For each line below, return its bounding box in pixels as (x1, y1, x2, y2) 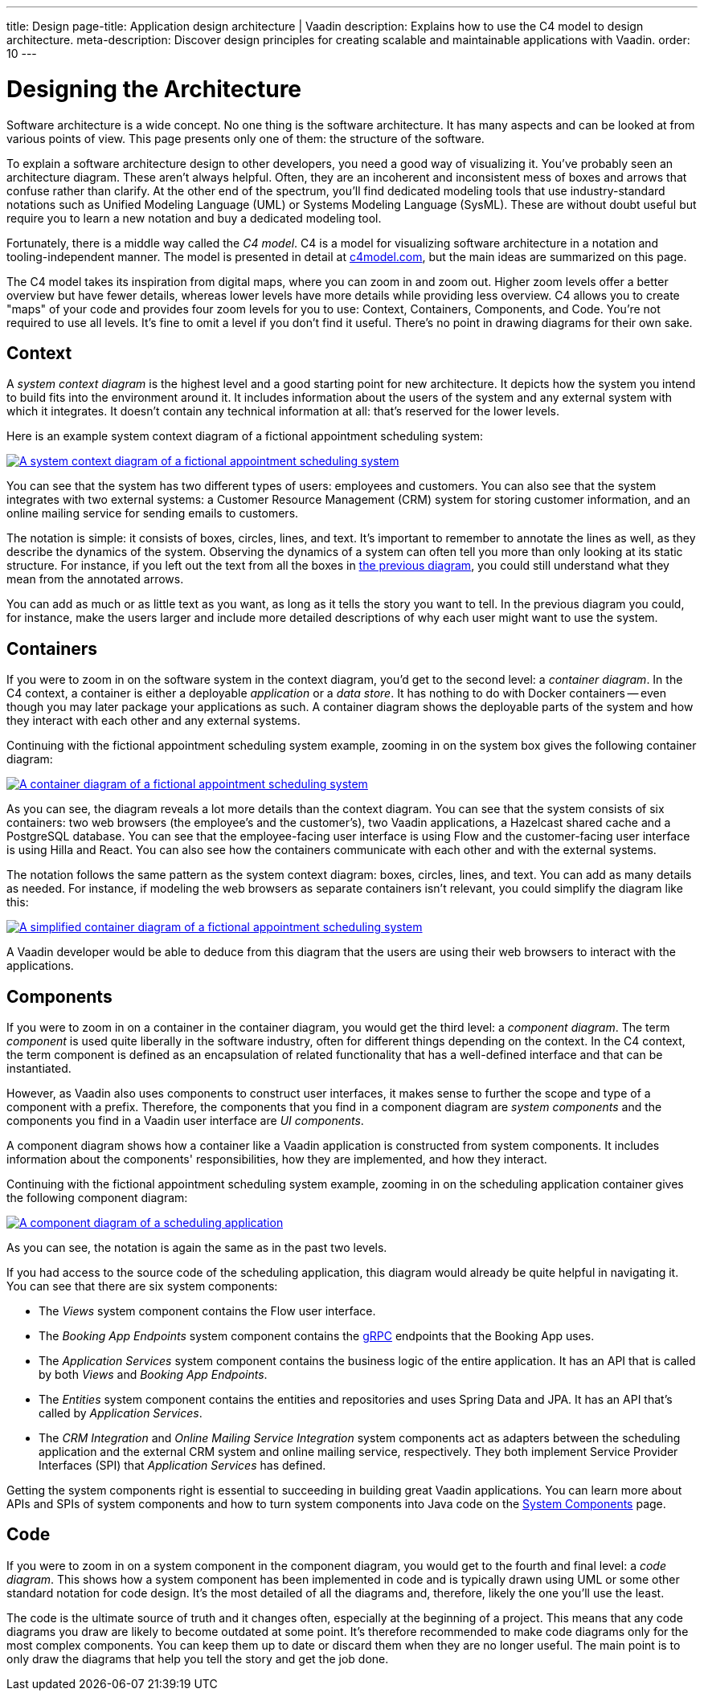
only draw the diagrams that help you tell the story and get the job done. (6, 1651, 389, 1666)
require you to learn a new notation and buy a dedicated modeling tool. (6, 211, 382, 225)
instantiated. (6, 1061, 72, 1076)
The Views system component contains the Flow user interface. (39, 1304, 376, 1319)
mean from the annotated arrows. (6, 572, 184, 587)
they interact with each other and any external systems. (6, 714, 301, 728)
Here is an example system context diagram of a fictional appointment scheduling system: (6, 429, 484, 444)
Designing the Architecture (6, 75, 302, 103)
